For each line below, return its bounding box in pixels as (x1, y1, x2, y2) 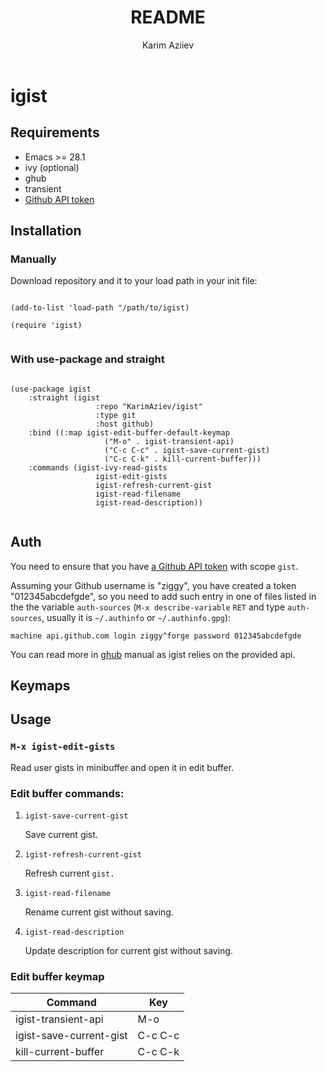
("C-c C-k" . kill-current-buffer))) (104, 454, 262, 464)
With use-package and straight (10, 352, 165, 366)
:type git (95, 410, 137, 420)
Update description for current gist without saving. (24, 944, 233, 956)
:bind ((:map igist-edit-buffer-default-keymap (28, 427, 230, 438)
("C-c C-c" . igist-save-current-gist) (104, 445, 271, 455)
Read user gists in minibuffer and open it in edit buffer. (10, 761, 235, 773)
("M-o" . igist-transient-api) (104, 436, 235, 446)
